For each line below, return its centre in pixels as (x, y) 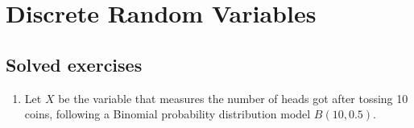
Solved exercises (74, 64)
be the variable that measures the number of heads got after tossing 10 (233, 98)
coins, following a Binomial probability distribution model (168, 114)
